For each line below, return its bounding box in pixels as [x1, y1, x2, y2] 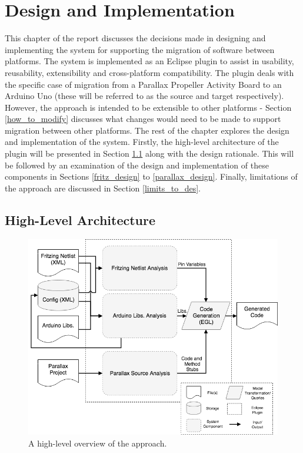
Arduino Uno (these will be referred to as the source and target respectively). [5, 90, 284, 102]
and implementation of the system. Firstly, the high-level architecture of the [5, 135, 279, 148]
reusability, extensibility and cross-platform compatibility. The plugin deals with [5, 66, 294, 78]
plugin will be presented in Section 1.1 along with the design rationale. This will [5, 147, 294, 160]
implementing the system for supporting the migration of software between [5, 43, 275, 55]
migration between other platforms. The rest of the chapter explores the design [5, 124, 289, 136]
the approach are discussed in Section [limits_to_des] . [5, 181, 201, 194]
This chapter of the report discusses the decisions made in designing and [5, 32, 266, 44]
